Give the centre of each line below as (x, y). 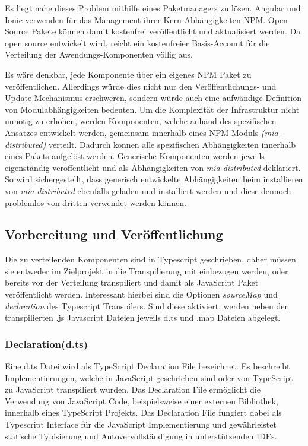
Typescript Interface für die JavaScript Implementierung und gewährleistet (141, 424)
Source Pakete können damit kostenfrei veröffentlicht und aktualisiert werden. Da (153, 31)
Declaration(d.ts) (47, 344)
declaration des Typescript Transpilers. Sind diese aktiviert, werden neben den (147, 306)
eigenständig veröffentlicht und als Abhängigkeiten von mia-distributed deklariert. (153, 167)
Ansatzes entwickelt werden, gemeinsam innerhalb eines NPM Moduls (132, 132)
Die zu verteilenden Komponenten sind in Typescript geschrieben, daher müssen (150, 259)
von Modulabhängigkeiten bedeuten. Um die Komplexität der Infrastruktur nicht (152, 109)
